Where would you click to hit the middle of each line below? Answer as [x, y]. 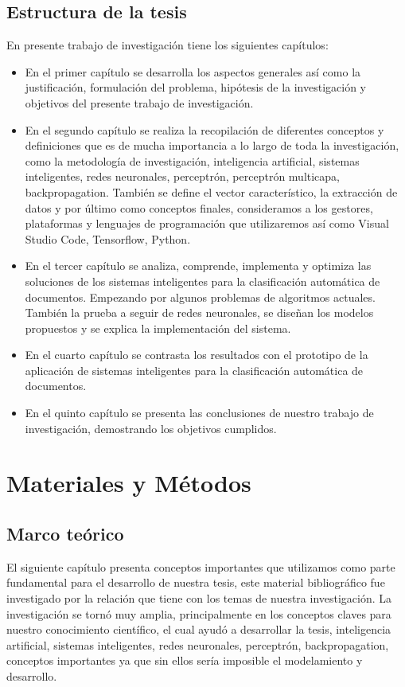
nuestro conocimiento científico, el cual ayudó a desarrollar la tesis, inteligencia [199, 629]
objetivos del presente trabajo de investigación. [139, 102]
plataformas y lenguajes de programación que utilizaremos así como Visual [207, 223]
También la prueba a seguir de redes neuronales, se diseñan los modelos [199, 312]
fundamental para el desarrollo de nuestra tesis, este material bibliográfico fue [196, 582]
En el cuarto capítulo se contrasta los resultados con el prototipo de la [197, 355]
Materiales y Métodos [129, 483]
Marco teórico [65, 534]
